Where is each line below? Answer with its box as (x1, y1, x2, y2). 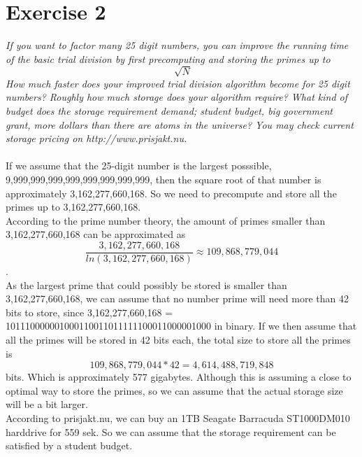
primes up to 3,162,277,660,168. (6, 199, 141, 214)
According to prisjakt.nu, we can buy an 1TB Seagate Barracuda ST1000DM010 (6, 410, 350, 425)
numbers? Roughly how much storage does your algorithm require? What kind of (6, 90, 348, 104)
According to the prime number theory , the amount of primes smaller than (6, 213, 326, 227)
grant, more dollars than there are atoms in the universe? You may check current (6, 117, 354, 132)
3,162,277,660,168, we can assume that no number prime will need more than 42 (6, 291, 349, 306)
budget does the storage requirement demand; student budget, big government (6, 104, 333, 118)
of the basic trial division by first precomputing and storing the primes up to (6, 51, 331, 66)
